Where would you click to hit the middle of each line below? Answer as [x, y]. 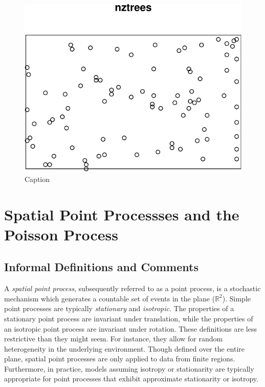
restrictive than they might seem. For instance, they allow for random [114, 339]
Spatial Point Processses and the [122, 214]
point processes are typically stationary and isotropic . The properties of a [119, 308]
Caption [37, 179]
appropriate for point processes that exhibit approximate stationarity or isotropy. [131, 379]
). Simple [236, 298]
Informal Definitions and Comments [101, 267]
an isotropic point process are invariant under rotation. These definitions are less [130, 328]
